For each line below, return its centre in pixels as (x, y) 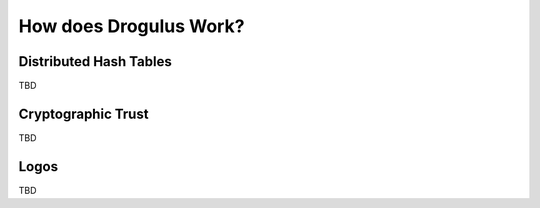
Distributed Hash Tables (95, 61)
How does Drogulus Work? (131, 26)
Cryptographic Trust (83, 113)
